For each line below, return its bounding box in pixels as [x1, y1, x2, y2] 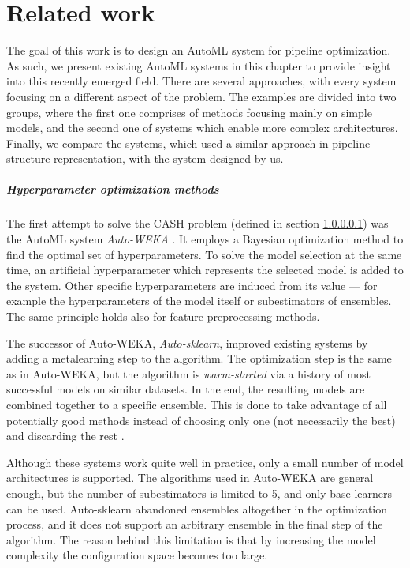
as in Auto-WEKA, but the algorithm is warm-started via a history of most [6, 365, 371, 382]
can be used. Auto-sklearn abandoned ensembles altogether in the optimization [6, 500, 387, 517]
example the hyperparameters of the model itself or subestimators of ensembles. [6, 292, 392, 309]
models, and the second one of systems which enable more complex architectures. [6, 119, 398, 136]
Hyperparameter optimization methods [6, 181, 219, 197]
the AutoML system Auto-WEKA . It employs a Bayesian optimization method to [6, 231, 404, 247]
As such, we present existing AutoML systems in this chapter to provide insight [6, 57, 391, 73]
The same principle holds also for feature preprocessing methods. [6, 308, 320, 324]
